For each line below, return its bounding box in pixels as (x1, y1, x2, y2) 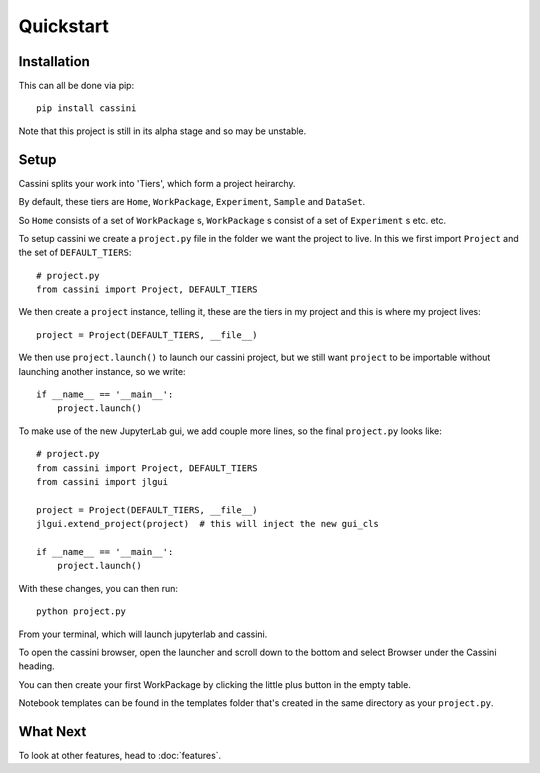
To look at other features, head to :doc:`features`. (18, 749, 222, 761)
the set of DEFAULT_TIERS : (18, 246, 132, 259)
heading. (18, 660, 55, 672)
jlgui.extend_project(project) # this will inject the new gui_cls (36, 518, 379, 530)
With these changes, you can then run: (18, 582, 179, 594)
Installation (18, 53, 90, 70)
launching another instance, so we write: (18, 365, 186, 377)
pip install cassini (36, 103, 137, 114)
